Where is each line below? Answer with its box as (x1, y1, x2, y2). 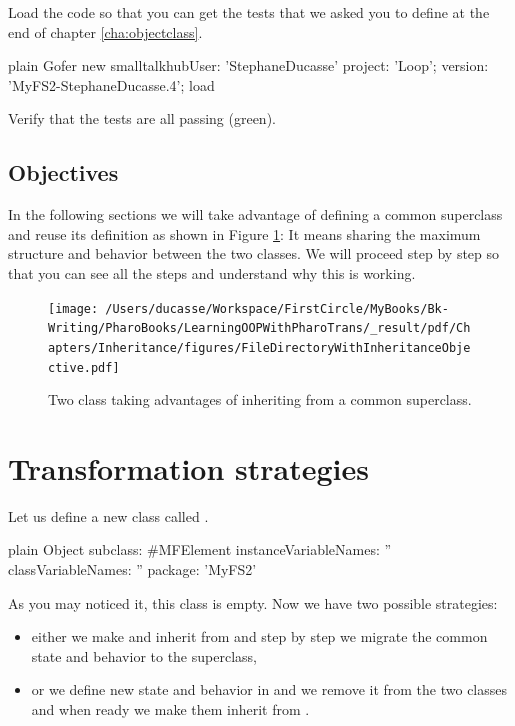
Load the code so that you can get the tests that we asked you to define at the (8, 2, 490, 22)
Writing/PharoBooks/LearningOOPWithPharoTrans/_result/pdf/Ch (48, 321, 471, 336)
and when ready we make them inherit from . (31, 699, 310, 720)
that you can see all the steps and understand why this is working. (8, 262, 416, 283)
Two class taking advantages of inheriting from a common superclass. (48, 389, 472, 410)
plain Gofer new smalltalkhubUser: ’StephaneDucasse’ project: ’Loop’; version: (8, 55, 489, 76)
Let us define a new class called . (8, 505, 209, 526)
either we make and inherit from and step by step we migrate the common (31, 626, 488, 647)
